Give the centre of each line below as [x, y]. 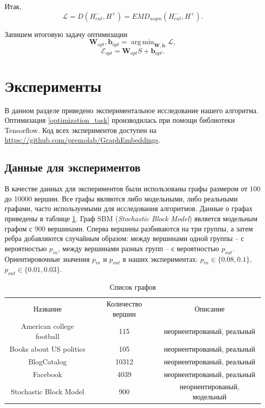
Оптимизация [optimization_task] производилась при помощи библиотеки [120, 120]
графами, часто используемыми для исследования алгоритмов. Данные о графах [129, 208]
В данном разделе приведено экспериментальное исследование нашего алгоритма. [131, 110]
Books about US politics [47, 348]
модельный [210, 396]
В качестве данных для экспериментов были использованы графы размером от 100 [133, 189]
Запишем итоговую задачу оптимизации [66, 34]
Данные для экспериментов [72, 167]
